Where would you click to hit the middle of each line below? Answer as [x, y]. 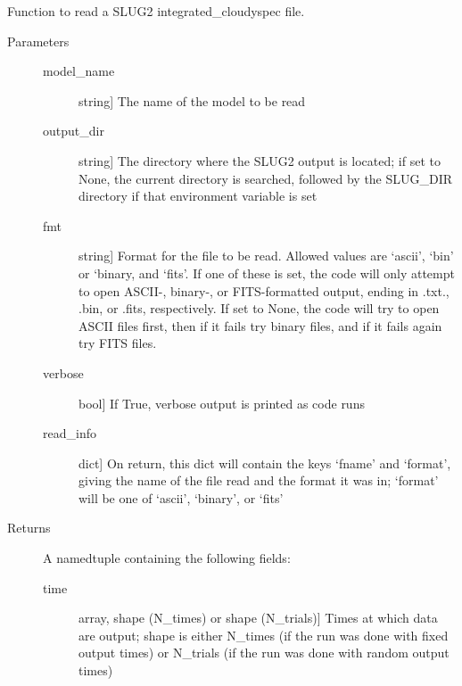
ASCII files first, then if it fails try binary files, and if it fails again [260, 325]
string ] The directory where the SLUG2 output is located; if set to [260, 160]
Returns [29, 528]
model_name [79, 71]
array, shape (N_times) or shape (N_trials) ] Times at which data [258, 618]
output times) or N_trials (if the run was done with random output [264, 653]
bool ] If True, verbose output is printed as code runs [222, 403]
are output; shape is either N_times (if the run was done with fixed [264, 635]
